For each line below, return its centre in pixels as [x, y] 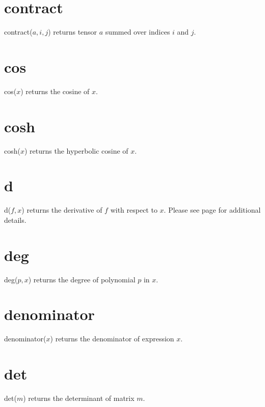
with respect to [134, 210]
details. [15, 220]
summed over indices [138, 32]
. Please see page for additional [212, 210]
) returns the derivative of [62, 210]
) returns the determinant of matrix [79, 398]
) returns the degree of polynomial [82, 279]
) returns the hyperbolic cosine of [76, 150]
